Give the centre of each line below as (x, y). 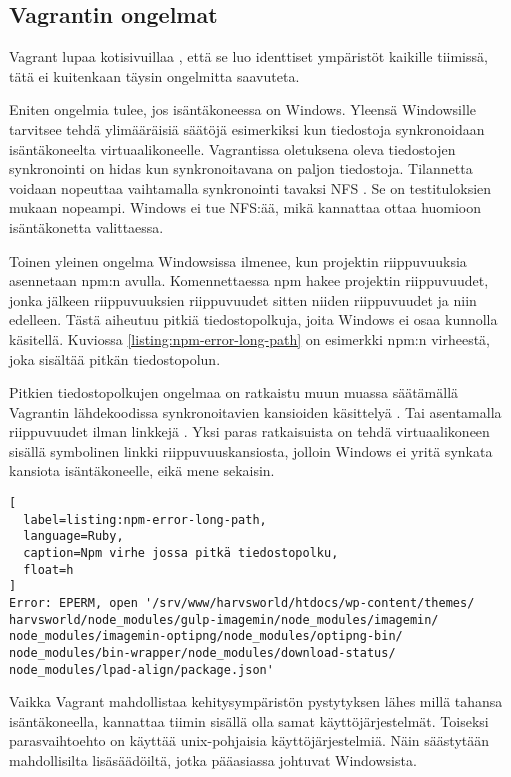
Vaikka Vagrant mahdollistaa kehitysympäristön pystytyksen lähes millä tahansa (256, 701)
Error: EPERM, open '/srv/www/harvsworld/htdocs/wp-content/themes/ (242, 603)
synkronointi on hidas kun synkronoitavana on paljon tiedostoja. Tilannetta (241, 168)
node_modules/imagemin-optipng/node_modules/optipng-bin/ (206, 636)
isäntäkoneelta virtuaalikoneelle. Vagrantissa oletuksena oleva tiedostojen (232, 148)
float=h (48, 569)
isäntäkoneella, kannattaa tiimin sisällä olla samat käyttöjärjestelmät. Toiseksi (249, 720)
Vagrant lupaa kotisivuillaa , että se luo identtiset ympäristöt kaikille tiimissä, (248, 56)
